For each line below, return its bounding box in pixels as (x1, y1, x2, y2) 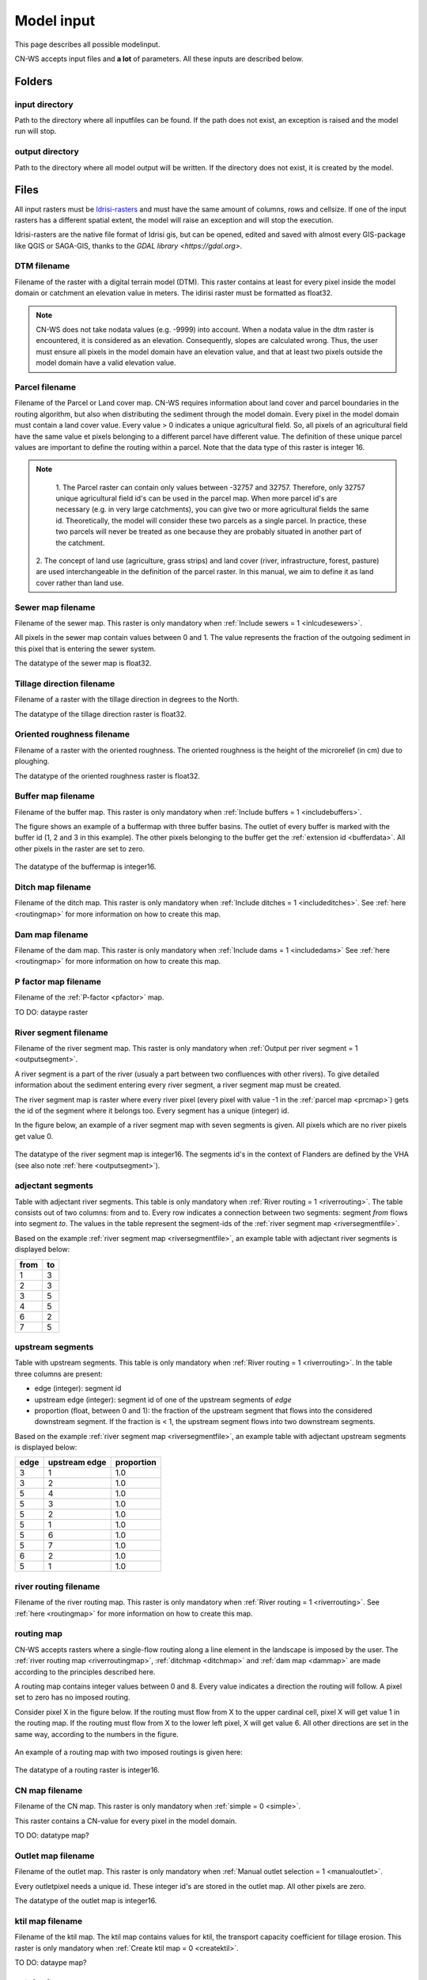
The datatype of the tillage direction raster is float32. (14, 709, 187, 718)
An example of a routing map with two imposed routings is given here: (14, 1747, 243, 1757)
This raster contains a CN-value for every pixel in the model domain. (14, 1816, 237, 1826)
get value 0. (14, 1131, 54, 1140)
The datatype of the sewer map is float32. (14, 658, 152, 668)
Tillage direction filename (14, 678, 115, 689)
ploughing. (14, 756, 50, 766)
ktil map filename (14, 1915, 83, 1926)
